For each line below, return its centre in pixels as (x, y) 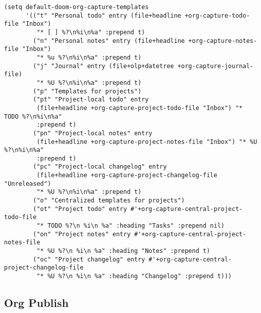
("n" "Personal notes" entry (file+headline (109, 41)
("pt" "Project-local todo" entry (91, 100)
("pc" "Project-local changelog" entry (100, 167)
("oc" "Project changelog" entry (89, 259)
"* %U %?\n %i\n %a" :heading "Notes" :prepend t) (123, 251)
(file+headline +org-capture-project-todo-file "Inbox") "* (140, 108)
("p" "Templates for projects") (87, 91)
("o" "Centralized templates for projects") (109, 201)
